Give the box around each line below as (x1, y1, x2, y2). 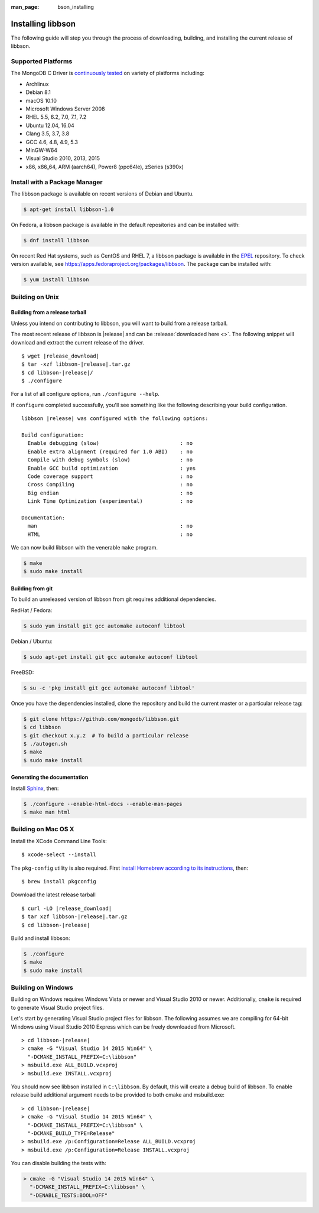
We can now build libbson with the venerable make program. (11, 544, 158, 551)
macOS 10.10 (25, 97, 57, 104)
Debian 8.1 (25, 89, 51, 96)
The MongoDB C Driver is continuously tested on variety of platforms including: (11, 70, 205, 77)
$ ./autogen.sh (23, 740, 67, 747)
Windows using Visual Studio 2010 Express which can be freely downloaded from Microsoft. (11, 1023, 236, 1030)
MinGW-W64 (25, 147, 58, 154)
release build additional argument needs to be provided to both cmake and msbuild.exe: (11, 1091, 224, 1098)
